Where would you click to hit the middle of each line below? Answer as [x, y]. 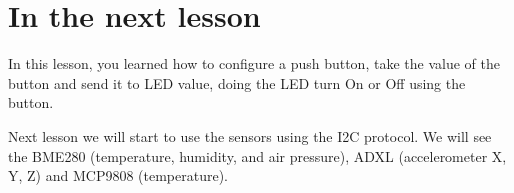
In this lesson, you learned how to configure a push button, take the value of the [254, 63]
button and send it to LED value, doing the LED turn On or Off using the [237, 82]
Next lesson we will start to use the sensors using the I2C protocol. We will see [250, 135]
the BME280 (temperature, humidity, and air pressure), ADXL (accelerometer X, [257, 155]
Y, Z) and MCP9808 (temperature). [118, 175]
